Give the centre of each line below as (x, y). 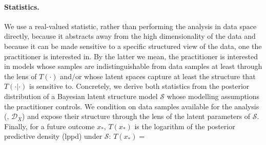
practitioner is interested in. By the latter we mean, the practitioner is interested (131, 56)
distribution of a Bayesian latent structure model (81, 96)
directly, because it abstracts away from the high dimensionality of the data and (130, 36)
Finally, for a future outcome (49, 126)
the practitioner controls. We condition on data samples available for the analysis (132, 106)
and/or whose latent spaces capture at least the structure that (158, 76)
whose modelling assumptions (213, 96)
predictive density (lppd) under (53, 136)
